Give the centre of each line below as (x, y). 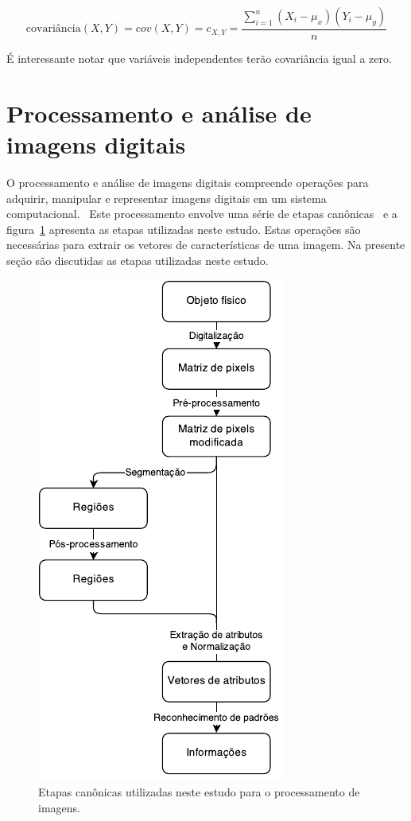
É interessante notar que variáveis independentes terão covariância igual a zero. (199, 58)
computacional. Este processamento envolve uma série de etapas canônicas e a (202, 214)
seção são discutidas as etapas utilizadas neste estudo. (138, 260)
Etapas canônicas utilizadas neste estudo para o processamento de (199, 792)
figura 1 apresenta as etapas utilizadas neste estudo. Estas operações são (184, 229)
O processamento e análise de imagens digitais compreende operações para (188, 182)
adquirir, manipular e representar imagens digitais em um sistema (167, 198)
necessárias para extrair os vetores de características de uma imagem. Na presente (206, 245)
